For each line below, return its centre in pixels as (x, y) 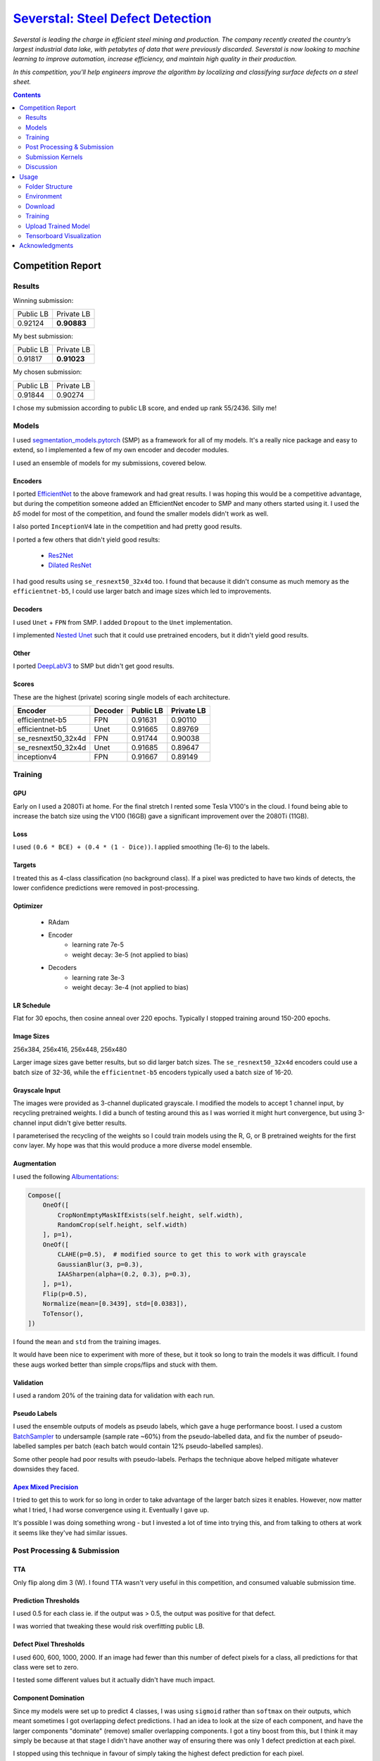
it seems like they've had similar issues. (70, 1533)
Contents (27, 94)
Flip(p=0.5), (65, 1294)
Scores (24, 684)
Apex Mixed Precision (46, 1487)
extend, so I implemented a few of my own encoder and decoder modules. (121, 450)
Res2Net (61, 555)
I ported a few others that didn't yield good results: (87, 540)
